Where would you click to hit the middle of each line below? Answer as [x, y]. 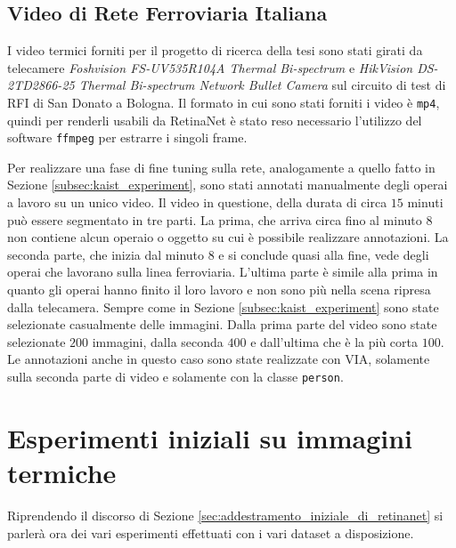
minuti [425, 202]
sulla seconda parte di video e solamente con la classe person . [175, 377]
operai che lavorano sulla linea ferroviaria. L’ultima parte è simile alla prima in [223, 272]
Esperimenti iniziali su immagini [210, 437]
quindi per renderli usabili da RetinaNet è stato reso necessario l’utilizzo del [215, 120]
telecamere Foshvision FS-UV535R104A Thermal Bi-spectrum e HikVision [210, 67]
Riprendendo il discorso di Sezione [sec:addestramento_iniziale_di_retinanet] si [225, 515]
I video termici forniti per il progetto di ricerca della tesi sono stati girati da [215, 50]
